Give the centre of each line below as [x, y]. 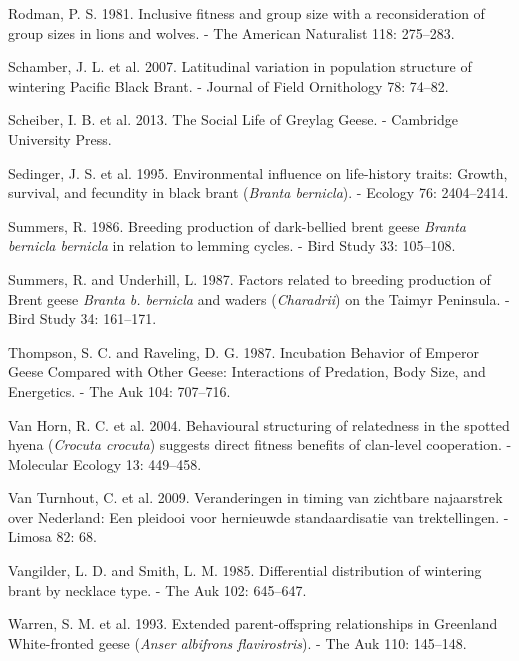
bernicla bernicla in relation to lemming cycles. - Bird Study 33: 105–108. [232, 245]
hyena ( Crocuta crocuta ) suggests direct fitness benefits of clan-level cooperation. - [260, 444]
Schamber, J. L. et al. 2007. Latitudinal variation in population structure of [240, 66]
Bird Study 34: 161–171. [82, 318]
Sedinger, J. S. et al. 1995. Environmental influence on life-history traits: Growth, [258, 172]
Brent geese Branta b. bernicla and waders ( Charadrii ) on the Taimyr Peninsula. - [259, 298]
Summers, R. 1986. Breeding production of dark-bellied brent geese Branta [237, 225]
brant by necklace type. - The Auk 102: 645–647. [157, 589]
